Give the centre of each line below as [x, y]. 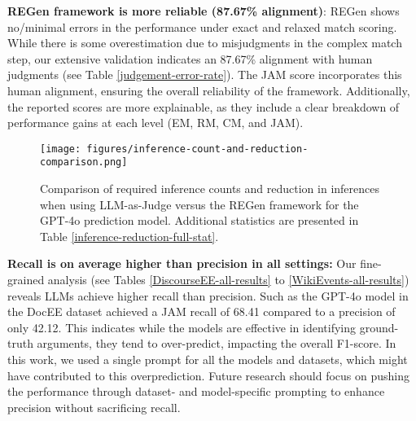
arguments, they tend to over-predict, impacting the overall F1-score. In [217, 343]
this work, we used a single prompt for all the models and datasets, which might [208, 359]
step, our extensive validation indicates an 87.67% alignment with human [190, 58]
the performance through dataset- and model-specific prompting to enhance [196, 391]
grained [26, 280]
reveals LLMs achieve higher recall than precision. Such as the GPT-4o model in [208, 295]
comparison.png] [84, 162]
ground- [379, 327]
